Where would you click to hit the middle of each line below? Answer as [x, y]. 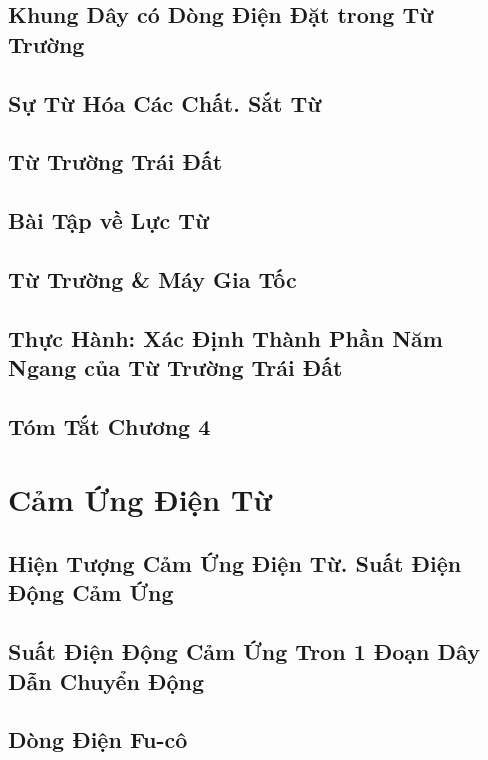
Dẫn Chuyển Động [106, 680]
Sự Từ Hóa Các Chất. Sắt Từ [165, 102]
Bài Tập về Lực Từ [109, 220]
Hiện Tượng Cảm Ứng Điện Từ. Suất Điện [235, 563]
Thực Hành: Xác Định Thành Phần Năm [225, 337]
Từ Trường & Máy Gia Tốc [152, 278]
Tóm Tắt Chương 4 [109, 425]
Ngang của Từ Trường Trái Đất [175, 367]
